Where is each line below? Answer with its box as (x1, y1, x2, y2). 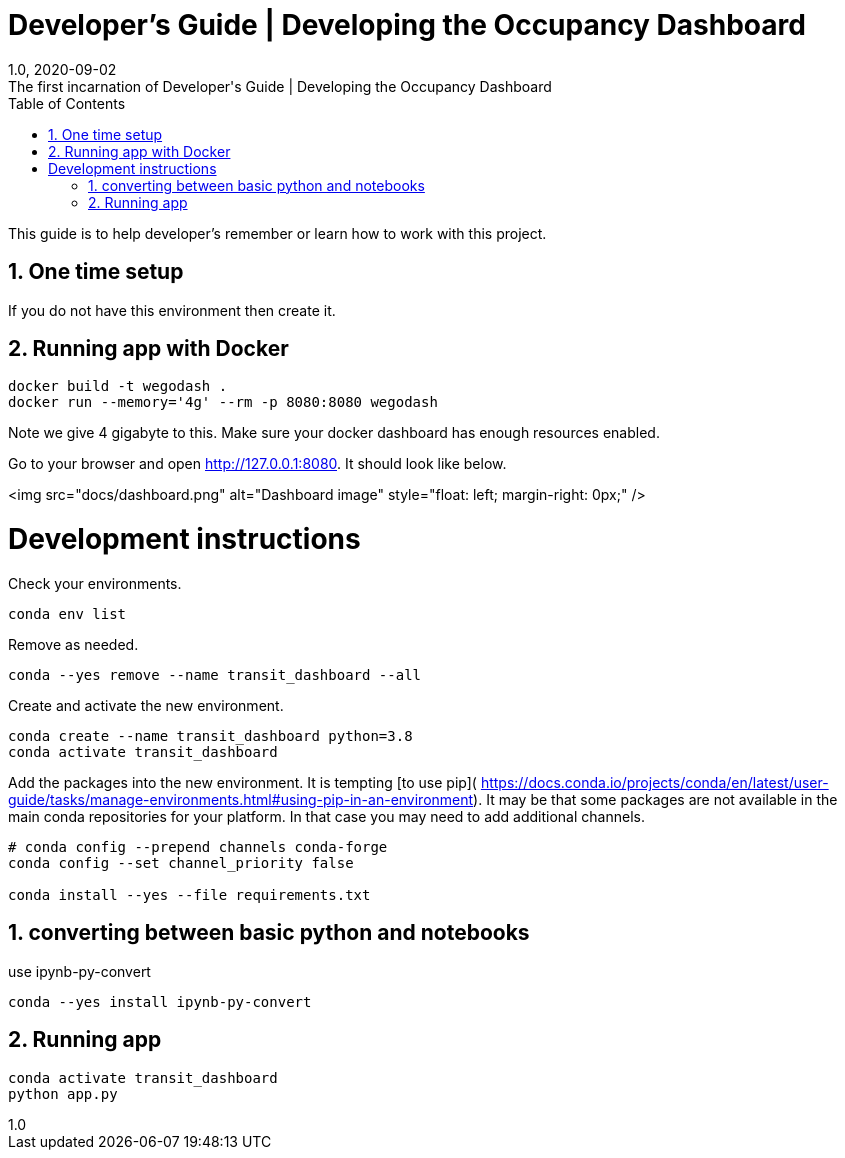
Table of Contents (8, 94, 126, 112)
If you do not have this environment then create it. (8, 301, 336, 319)
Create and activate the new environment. (8, 696, 284, 714)
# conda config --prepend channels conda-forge (8, 838, 388, 855)
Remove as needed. (8, 635, 139, 653)
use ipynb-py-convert (8, 962, 151, 980)
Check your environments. (8, 574, 182, 592)
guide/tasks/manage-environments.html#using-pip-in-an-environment (8, 790, 474, 808)
